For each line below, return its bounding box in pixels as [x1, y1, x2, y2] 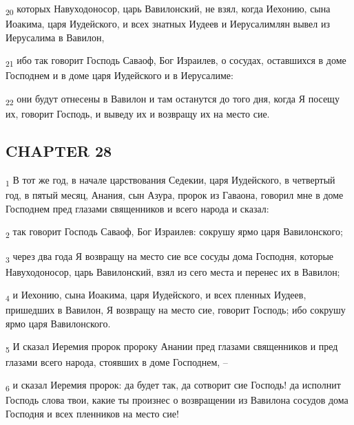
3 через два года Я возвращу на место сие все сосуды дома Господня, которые [6, 249, 334, 265]
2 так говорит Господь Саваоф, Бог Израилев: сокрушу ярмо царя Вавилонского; [6, 224, 343, 241]
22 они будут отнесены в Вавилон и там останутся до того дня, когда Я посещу [6, 91, 340, 107]
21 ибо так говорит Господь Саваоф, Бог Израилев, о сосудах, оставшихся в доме [6, 53, 346, 69]
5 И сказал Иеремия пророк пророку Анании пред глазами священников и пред [6, 339, 338, 356]
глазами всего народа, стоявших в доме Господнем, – [6, 354, 228, 369]
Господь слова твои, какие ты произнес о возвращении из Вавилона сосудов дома [6, 393, 348, 407]
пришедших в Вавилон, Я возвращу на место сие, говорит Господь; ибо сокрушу [6, 303, 346, 317]
